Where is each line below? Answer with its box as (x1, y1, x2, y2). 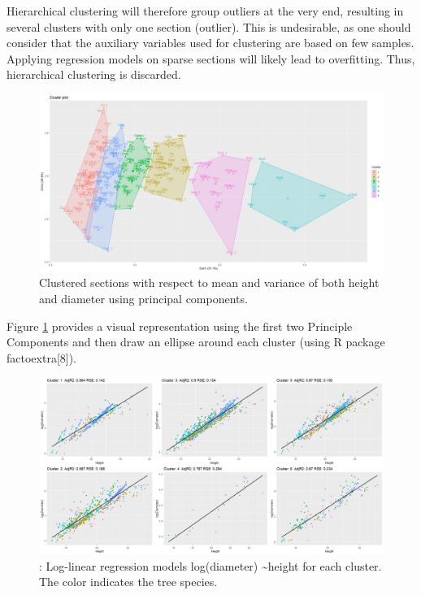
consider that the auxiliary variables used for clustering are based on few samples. (7, 34, 414, 51)
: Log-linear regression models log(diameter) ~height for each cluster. (39, 557, 382, 574)
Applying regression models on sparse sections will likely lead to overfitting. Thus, (7, 50, 415, 67)
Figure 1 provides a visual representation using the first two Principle (7, 317, 353, 334)
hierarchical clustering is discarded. (7, 66, 181, 83)
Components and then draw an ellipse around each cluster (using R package (7, 333, 385, 350)
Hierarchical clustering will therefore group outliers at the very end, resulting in (7, 2, 404, 19)
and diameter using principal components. (39, 289, 248, 306)
